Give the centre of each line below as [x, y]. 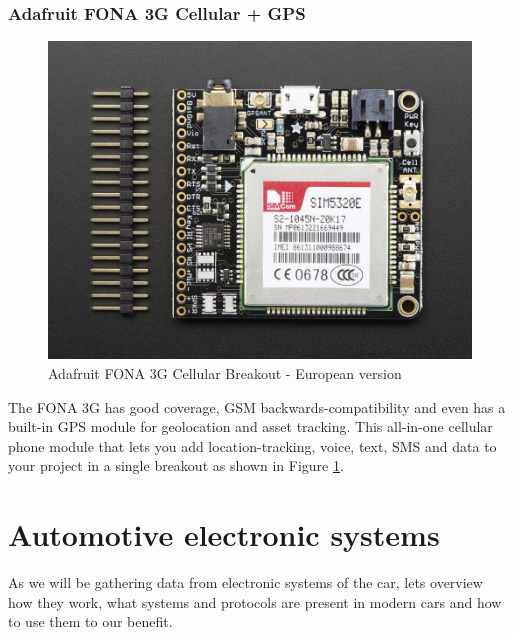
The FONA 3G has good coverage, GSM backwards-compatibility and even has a [257, 406]
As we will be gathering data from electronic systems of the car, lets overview [245, 582]
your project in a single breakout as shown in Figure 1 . [176, 465]
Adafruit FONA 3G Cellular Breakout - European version [225, 373]
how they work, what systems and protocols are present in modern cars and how [255, 601]
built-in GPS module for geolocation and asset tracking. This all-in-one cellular [250, 426]
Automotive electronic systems [224, 534]
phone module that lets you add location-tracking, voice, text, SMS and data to [252, 445]
